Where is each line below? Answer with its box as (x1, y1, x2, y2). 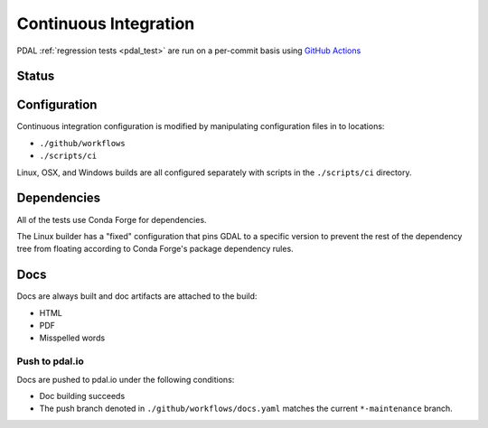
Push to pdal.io (16, 355, 85, 368)
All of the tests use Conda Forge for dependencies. (16, 214, 207, 225)
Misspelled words (39, 332, 106, 343)
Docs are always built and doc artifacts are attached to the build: (16, 291, 258, 302)
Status (16, 69, 55, 84)
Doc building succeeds (39, 390, 126, 401)
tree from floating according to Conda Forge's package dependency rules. (16, 244, 294, 255)
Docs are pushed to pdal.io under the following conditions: (16, 374, 235, 385)
